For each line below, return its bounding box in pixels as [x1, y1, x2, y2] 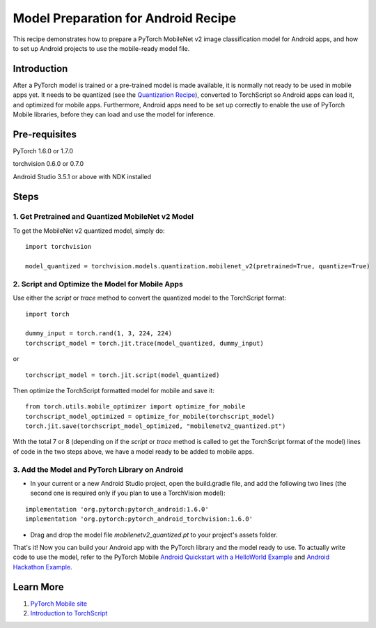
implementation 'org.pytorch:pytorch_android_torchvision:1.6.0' [25, 515, 253, 523]
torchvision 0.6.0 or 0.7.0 [13, 160, 84, 168]
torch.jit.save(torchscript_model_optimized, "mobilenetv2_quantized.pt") [25, 422, 286, 430]
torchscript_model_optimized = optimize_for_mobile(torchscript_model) [25, 412, 275, 420]
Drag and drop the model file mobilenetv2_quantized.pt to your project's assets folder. [30, 530, 279, 539]
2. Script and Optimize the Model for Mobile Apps [13, 279, 184, 289]
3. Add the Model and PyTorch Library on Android [13, 464, 184, 474]
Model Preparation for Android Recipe [13, 10, 237, 26]
